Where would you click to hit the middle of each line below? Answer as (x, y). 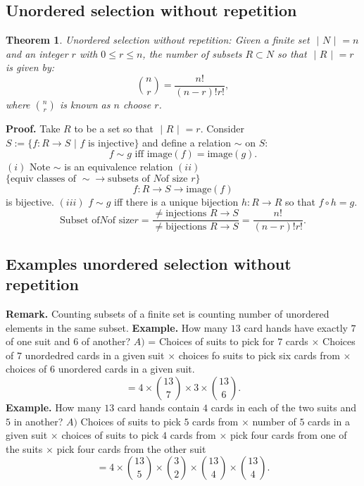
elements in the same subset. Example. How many (117, 327)
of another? (106, 341)
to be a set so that (114, 129)
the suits (24, 448)
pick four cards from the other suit (131, 448)
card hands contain (158, 407)
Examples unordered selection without (149, 263)
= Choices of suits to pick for (211, 341)
